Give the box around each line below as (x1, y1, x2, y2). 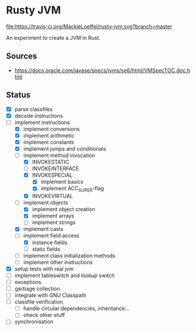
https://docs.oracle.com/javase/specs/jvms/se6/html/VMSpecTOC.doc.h (14, 67, 190, 74)
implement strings (32, 219, 76, 226)
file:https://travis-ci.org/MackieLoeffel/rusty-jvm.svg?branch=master (6, 23, 173, 30)
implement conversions (23, 125, 80, 132)
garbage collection (14, 285, 60, 292)
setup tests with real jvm (14, 265, 74, 272)
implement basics (40, 178, 84, 185)
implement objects (23, 199, 68, 206)
